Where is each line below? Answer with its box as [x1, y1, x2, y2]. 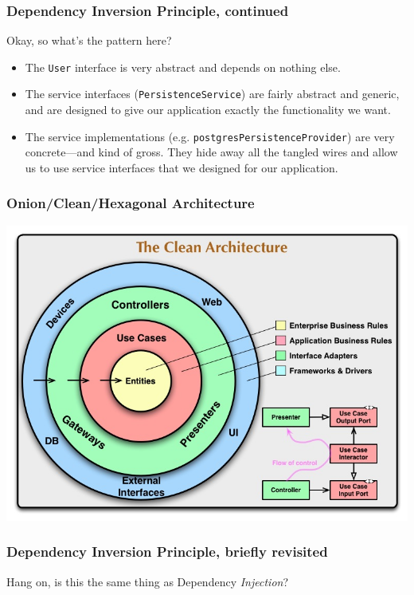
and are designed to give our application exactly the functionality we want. [25, 101, 391, 118]
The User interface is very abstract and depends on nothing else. [25, 58, 341, 75]
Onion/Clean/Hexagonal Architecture [6, 193, 255, 213]
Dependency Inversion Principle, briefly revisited [6, 542, 328, 562]
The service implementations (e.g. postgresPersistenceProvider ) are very [25, 128, 395, 144]
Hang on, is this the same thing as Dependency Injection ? [6, 573, 289, 589]
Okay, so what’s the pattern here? [6, 32, 172, 49]
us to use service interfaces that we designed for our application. [25, 159, 338, 175]
